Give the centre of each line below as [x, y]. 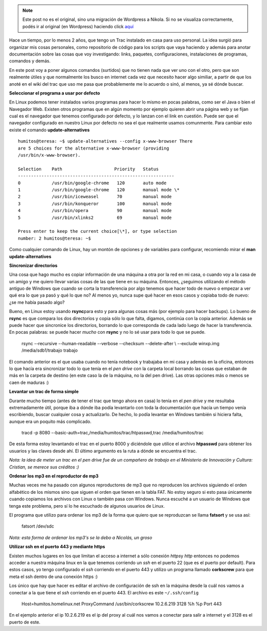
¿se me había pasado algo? [37, 302]
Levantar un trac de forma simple [44, 392]
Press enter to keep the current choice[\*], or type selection [98, 231]
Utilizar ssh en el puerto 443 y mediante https [57, 547]
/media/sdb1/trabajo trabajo [50, 350]
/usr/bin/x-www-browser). [49, 155]
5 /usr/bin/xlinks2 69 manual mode [95, 217]
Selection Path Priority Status [89, 169]
